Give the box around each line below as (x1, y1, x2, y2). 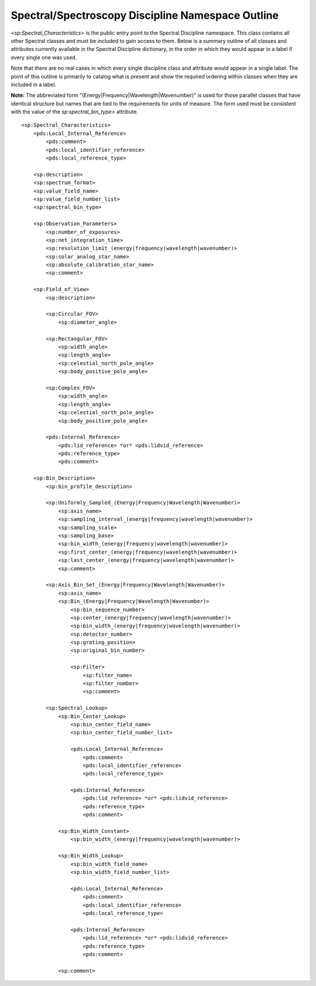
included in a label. (11, 81, 57, 88)
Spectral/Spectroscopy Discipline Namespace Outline (11, 9, 279, 22)
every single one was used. (11, 53, 77, 61)
